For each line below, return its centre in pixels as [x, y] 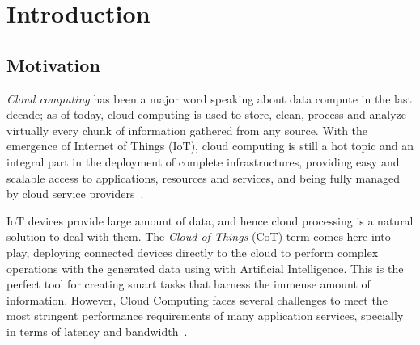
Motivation [53, 64]
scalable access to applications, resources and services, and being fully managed [204, 177]
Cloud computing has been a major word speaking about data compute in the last [209, 98]
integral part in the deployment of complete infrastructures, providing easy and [203, 161]
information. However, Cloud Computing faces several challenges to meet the [197, 299]
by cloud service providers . [75, 194]
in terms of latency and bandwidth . [97, 331]
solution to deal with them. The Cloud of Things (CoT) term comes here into [199, 236]
